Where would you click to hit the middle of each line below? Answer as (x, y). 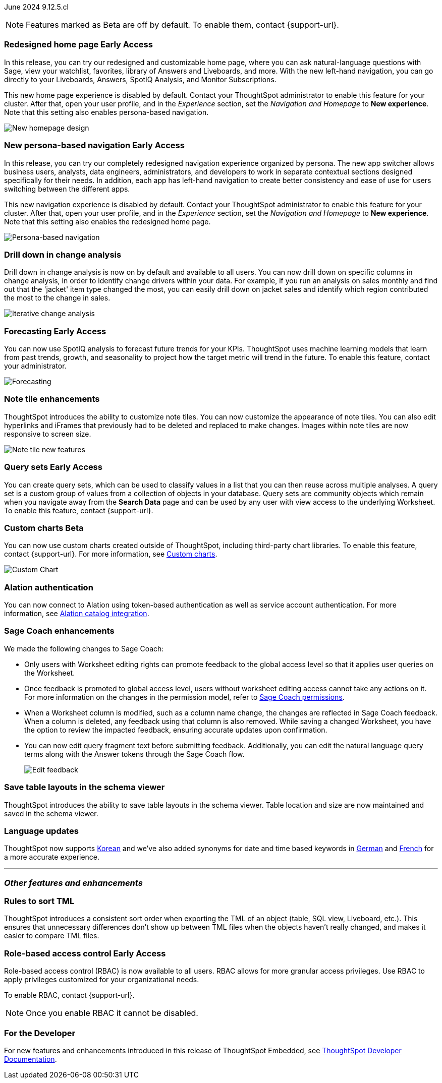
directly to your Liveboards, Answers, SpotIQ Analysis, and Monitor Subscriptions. (140, 79)
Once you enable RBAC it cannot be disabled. (112, 1013)
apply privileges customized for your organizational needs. (102, 980)
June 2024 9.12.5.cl (36, 7)
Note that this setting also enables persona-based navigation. (106, 112)
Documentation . (31, 1059)
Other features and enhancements (73, 883)
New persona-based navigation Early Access (94, 145)
